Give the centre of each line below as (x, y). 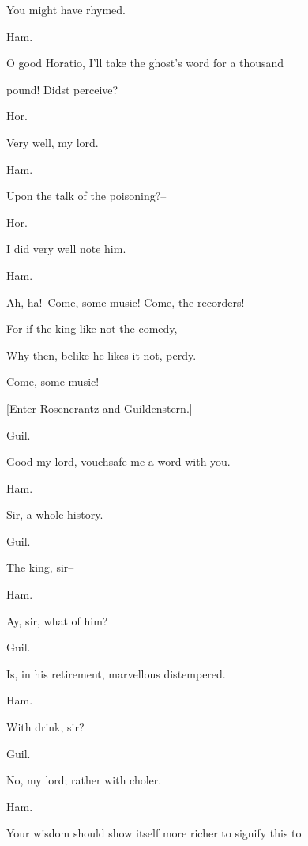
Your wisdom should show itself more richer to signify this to (154, 833)
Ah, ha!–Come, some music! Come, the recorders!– (128, 302)
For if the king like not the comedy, (92, 329)
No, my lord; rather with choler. (84, 780)
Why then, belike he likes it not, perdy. (101, 355)
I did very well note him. (66, 249)
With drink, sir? (45, 727)
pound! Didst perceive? (62, 89)
